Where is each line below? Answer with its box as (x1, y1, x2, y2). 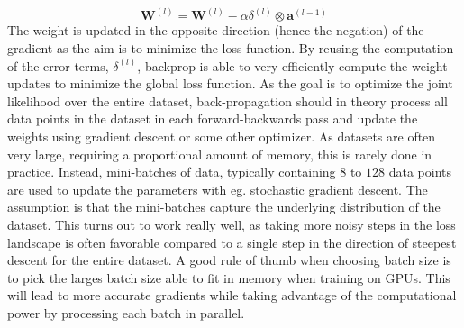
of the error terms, (7, 56, 109, 75)
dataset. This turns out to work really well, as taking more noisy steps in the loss (7, 214, 456, 233)
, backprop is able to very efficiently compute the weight (137, 56, 448, 75)
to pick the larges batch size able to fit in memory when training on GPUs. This (7, 268, 450, 287)
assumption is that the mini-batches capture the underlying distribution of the (7, 197, 441, 216)
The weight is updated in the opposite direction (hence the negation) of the (7, 21, 424, 40)
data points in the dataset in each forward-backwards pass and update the (7, 109, 418, 128)
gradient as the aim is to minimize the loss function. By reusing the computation (7, 39, 454, 58)
